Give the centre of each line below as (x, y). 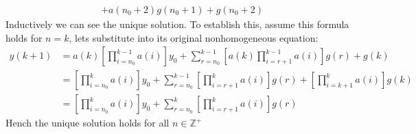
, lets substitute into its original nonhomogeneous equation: (194, 37)
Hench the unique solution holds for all (88, 123)
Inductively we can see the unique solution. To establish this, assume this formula (177, 24)
